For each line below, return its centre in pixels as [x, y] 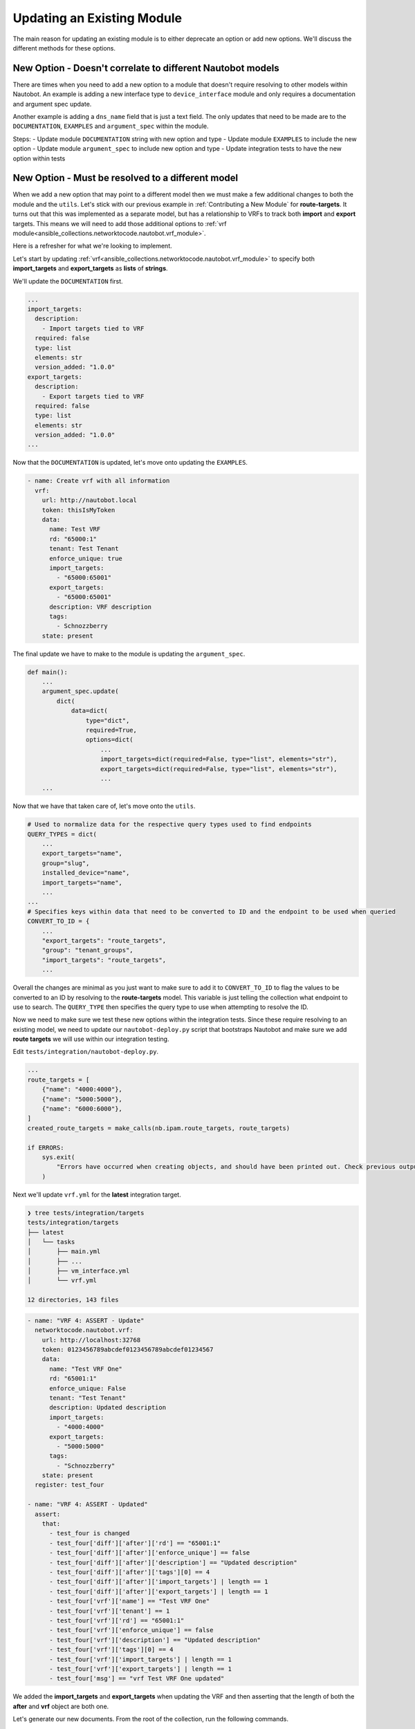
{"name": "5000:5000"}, [82, 1099]
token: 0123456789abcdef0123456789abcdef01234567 [128, 1350]
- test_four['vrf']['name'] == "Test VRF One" [130, 1601]
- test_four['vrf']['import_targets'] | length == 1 [140, 1659]
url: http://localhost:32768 [91, 1340]
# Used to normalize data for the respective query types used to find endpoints [170, 824]
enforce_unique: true [86, 558]
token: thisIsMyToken [79, 510]
